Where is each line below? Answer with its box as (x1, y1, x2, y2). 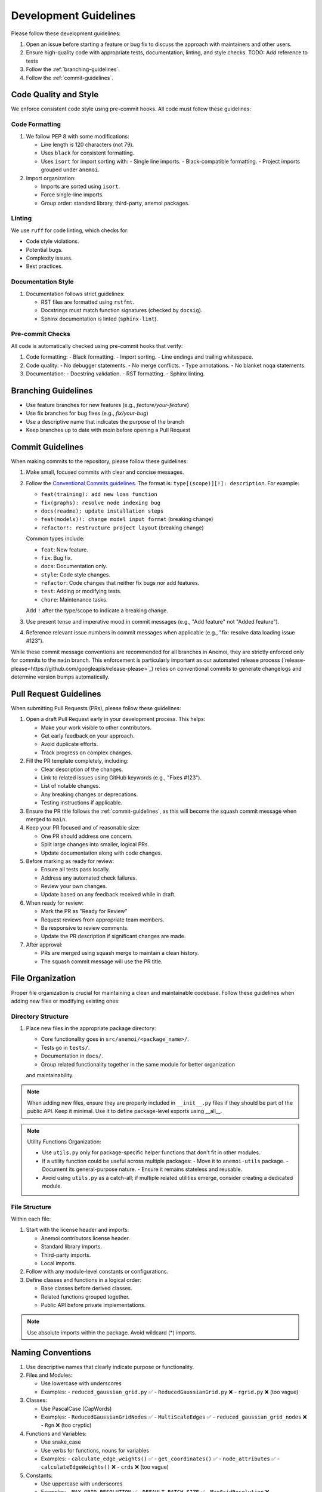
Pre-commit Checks (11, 330, 71, 338)
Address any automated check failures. (41, 874, 137, 881)
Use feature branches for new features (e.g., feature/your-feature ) (26, 401, 190, 408)
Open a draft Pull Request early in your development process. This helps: (26, 716, 206, 723)
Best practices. (26, 263, 63, 270)
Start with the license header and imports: (26, 1226, 129, 1234)
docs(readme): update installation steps (41, 507, 164, 514)
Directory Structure (11, 1012, 69, 1021)
